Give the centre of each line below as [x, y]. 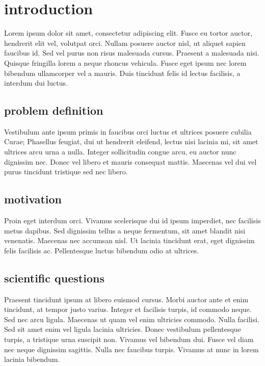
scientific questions [54, 278]
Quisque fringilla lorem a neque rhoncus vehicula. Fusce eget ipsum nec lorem [125, 62]
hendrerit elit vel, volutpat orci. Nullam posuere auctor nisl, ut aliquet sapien [125, 43]
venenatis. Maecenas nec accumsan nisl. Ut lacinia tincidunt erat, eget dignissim [129, 240]
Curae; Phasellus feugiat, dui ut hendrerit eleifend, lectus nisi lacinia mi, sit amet [131, 141]
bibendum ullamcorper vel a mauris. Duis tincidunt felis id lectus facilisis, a [122, 73]
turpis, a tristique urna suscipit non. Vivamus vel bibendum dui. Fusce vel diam [129, 339]
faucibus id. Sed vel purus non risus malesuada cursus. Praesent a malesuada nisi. [132, 53]
